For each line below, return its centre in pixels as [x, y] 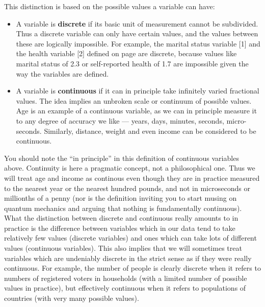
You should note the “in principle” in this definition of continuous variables [122, 158]
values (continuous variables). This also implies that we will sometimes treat [123, 248]
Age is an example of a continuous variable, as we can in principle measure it [136, 111]
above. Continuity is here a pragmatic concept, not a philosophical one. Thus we [130, 168]
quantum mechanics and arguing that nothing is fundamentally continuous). [123, 208]
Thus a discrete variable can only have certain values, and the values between [137, 33]
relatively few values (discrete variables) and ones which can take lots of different [130, 238]
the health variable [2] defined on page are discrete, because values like [126, 53]
